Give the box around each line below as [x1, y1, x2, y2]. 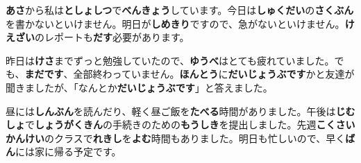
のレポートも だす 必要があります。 [35, 30, 190, 44]
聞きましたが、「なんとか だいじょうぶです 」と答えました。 [6, 80, 273, 94]
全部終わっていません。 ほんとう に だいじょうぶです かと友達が [73, 67, 355, 81]
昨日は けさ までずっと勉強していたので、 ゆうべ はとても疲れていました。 [6, 53, 335, 67]
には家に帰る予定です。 [15, 144, 121, 159]
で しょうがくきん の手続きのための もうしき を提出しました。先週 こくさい [25, 117, 355, 132]
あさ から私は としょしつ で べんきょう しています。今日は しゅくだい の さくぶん [6, 3, 354, 17]
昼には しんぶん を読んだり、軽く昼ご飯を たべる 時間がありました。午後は [6, 103, 336, 118]
